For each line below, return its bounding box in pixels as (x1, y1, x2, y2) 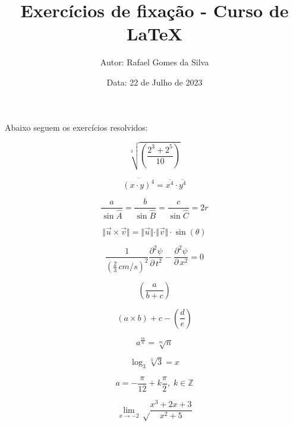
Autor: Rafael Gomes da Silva (100, 56, 209, 68)
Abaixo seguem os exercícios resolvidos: (5, 121, 148, 133)
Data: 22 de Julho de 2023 (106, 75, 203, 88)
